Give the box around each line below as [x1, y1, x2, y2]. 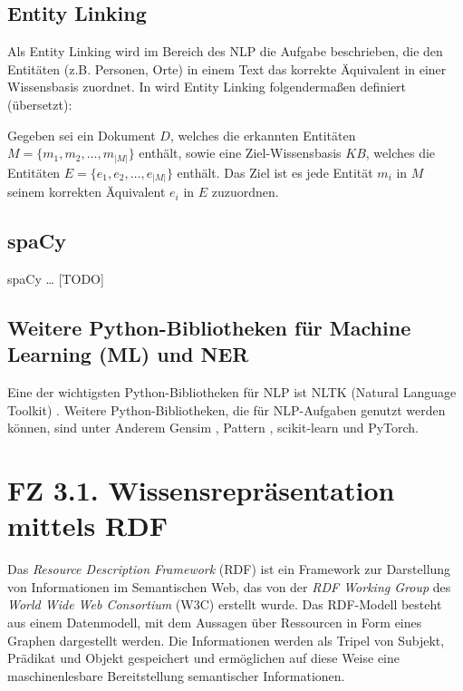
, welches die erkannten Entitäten [169, 125, 356, 144]
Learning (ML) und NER [7, 340, 249, 368]
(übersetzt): [7, 94, 72, 113]
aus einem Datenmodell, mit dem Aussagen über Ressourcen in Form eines [7, 613, 422, 632]
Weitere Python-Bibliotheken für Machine [7, 313, 411, 341]
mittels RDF [7, 507, 169, 544]
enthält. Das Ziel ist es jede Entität [177, 162, 373, 181]
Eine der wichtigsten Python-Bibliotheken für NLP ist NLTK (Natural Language [7, 383, 457, 402]
